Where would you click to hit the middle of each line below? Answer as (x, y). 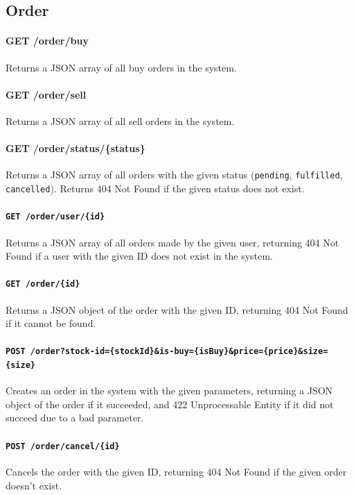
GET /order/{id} (43, 284)
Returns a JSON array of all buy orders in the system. (121, 67)
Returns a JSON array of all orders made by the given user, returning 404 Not (172, 242)
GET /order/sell (46, 94)
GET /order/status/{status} (76, 148)
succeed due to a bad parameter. (75, 418)
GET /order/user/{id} (55, 217)
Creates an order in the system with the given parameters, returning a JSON (169, 391)
